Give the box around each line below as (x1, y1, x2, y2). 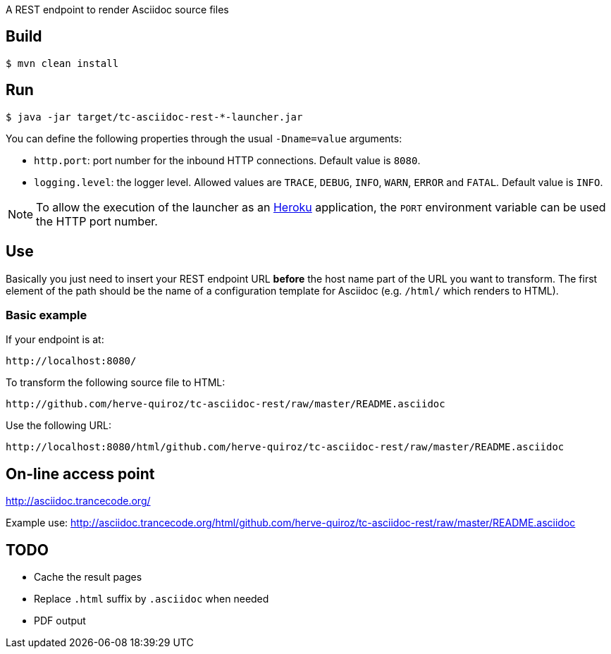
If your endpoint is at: (6, 333, 104, 346)
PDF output (34, 614, 86, 627)
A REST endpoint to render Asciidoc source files (6, 4, 229, 16)
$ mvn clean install (6, 57, 119, 69)
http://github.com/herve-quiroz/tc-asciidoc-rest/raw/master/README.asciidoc (6, 398, 445, 410)
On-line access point (6, 464, 155, 483)
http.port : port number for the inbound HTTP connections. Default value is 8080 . (34, 154, 421, 166)
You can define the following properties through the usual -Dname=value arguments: (6, 132, 402, 144)
